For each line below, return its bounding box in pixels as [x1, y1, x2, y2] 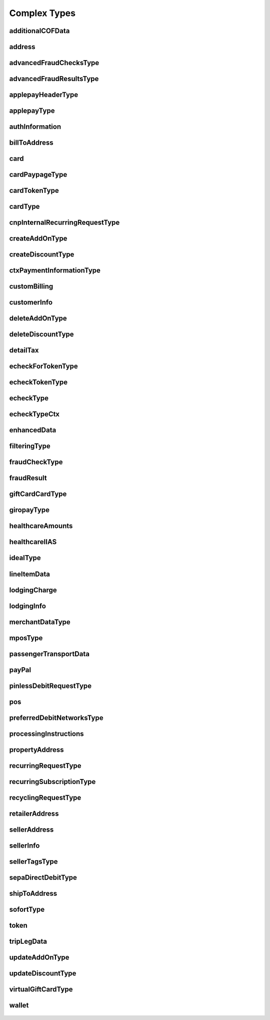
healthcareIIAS [9, 538, 57, 546]
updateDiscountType [9, 969, 76, 977]
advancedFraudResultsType [9, 75, 99, 83]
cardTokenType [9, 186, 59, 195]
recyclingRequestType [9, 793, 81, 802]
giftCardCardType [9, 490, 67, 498]
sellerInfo [9, 841, 40, 850]
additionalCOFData [9, 27, 70, 35]
